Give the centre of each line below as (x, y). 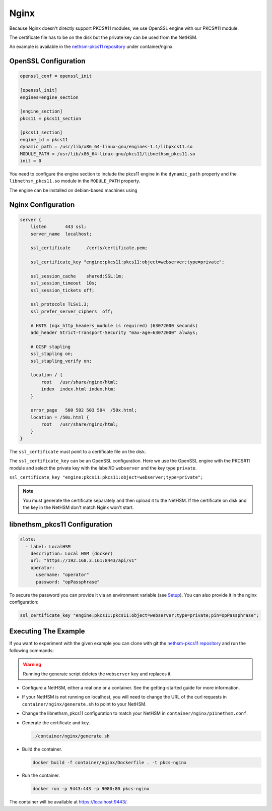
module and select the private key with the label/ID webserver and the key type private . (103, 468)
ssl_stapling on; (52, 354)
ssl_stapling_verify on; (61, 361)
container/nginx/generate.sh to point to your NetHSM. (84, 704)
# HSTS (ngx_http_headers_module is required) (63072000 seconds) (114, 326)
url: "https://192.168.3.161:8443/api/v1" (84, 561)
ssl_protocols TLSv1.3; (60, 304)
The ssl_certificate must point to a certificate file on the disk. (78, 451)
